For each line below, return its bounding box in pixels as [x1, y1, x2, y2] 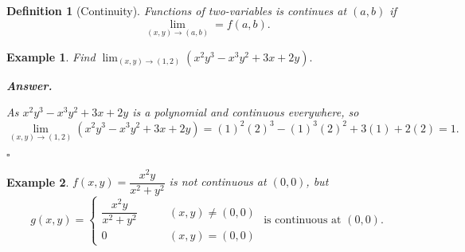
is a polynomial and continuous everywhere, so [132, 104, 359, 120]
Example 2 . [6, 173, 69, 190]
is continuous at [264, 215, 342, 226]
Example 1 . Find [6, 48, 96, 65]
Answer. [6, 77, 53, 93]
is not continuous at [169, 173, 267, 190]
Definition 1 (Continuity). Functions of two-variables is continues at [6, 2, 347, 18]
